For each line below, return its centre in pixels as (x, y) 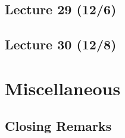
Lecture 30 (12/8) (61, 44)
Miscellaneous (63, 88)
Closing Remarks (58, 126)
